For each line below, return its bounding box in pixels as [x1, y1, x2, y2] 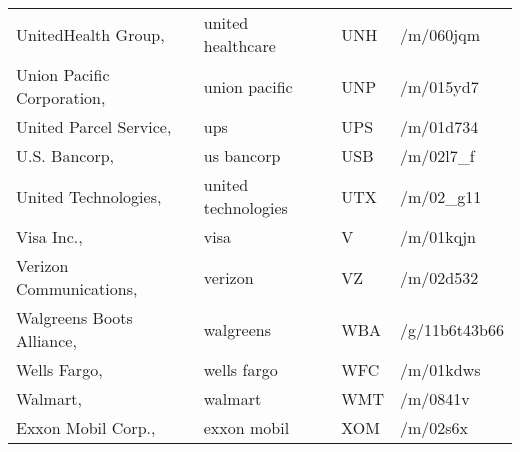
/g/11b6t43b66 [399, 317, 504, 341]
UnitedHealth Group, [16, 22, 165, 46]
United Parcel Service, [16, 115, 172, 138]
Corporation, [16, 86, 106, 109]
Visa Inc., [16, 225, 83, 248]
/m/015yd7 [399, 74, 479, 98]
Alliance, [16, 329, 77, 352]
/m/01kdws [399, 358, 481, 381]
